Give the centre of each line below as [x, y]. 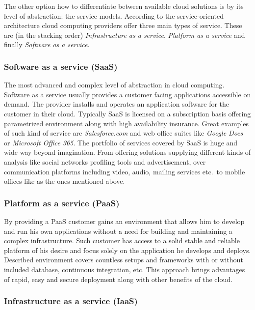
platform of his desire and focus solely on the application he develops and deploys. [127, 250]
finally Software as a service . [47, 44]
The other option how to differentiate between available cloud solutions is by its [124, 6]
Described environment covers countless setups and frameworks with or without [124, 260]
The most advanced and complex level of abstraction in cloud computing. [114, 85]
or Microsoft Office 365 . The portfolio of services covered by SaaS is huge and [121, 142]
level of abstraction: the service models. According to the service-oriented [114, 15]
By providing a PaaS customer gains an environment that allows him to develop [124, 221]
